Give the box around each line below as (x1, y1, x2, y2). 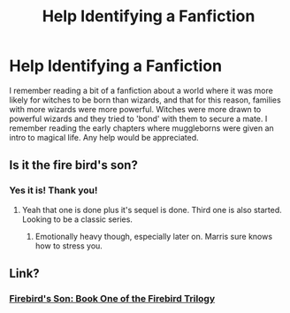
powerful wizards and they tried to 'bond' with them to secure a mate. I (9, 113, 268, 124)
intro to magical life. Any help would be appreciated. (9, 132, 199, 142)
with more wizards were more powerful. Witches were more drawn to (9, 103, 262, 114)
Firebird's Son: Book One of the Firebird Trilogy (9, 292, 216, 304)
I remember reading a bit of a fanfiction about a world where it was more (9, 85, 274, 95)
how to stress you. (34, 240, 103, 251)
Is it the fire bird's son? (9, 157, 139, 173)
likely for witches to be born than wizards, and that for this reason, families (9, 95, 281, 105)
